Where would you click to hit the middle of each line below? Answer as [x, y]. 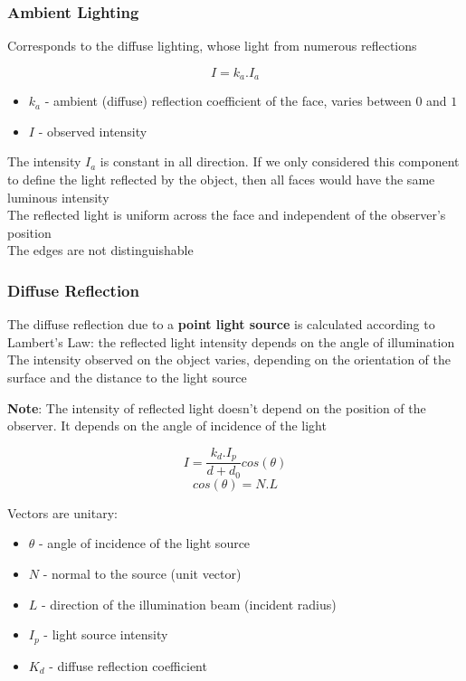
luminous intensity [58, 197]
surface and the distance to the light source [127, 378]
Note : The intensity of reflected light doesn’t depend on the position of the [217, 407]
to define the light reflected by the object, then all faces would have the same [221, 180]
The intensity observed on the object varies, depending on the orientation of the [229, 359]
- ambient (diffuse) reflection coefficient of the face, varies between [228, 101]
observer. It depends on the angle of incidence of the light [167, 426]
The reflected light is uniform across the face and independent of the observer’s [227, 215]
